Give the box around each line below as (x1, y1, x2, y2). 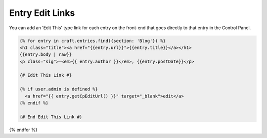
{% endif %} (19, 100, 49, 106)
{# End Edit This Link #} (19, 114, 83, 120)
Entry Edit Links (9, 7, 75, 18)
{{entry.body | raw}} (19, 52, 72, 57)
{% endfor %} (9, 127, 38, 133)
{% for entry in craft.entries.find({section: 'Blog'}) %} (19, 38, 166, 44)
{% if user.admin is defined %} (19, 87, 98, 92)
